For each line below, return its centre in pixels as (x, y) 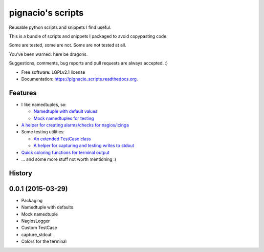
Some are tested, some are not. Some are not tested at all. (68, 45)
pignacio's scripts (46, 13)
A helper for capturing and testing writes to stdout (84, 146)
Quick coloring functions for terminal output (65, 152)
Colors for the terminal (44, 241)
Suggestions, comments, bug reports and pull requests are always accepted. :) (88, 63)
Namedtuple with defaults (47, 207)
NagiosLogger (36, 221)
